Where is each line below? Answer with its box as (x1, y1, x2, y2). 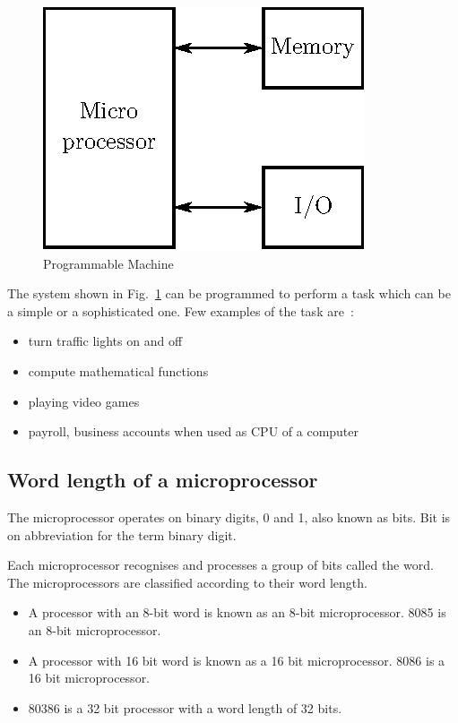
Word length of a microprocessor (7, 466, 318, 494)
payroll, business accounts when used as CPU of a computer (28, 422, 359, 441)
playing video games (28, 392, 140, 410)
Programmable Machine (43, 254, 174, 272)
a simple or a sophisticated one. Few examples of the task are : (7, 301, 354, 320)
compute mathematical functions (28, 361, 209, 380)
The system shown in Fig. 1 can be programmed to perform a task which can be (7, 284, 451, 303)
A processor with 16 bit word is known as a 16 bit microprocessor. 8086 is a (28, 650, 445, 669)
